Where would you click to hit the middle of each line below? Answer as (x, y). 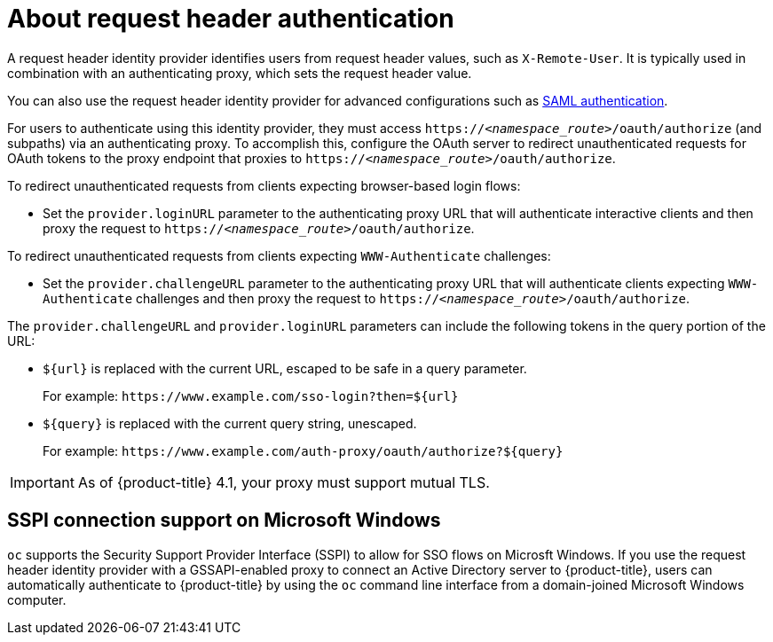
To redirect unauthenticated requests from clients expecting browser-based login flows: (264, 185)
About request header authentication (231, 19)
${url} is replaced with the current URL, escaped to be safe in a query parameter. (285, 368)
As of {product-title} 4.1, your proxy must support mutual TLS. (284, 482)
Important (42, 482)
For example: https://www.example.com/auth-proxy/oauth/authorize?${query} (303, 450)
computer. (37, 599)
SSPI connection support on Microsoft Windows (224, 521)
